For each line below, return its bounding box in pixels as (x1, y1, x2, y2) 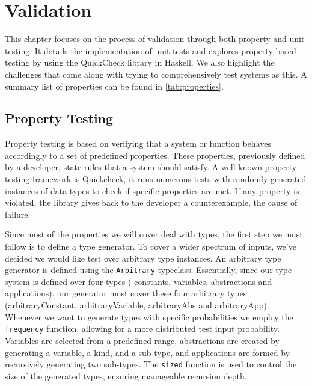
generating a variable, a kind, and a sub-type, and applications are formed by (5, 346, 290, 358)
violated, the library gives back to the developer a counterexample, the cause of (5, 196, 298, 209)
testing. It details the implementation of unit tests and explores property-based (5, 44, 296, 57)
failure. (5, 207, 31, 220)
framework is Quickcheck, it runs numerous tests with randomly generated (32, 173, 307, 185)
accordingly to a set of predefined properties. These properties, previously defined (5, 149, 305, 161)
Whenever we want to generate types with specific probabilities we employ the (5, 310, 293, 323)
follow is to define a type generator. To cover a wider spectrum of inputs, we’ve (5, 240, 296, 253)
